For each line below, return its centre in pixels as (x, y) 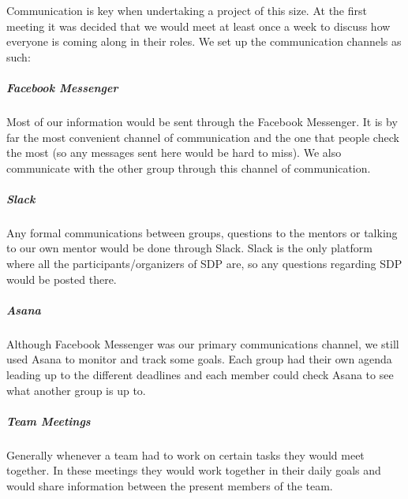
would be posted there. (62, 279)
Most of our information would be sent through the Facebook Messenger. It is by (202, 121)
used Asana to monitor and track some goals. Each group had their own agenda (199, 359)
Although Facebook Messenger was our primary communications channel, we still (203, 343)
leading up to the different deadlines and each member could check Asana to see (200, 374)
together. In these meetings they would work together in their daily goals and (194, 470)
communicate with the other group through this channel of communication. (189, 168)
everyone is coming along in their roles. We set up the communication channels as (204, 41)
